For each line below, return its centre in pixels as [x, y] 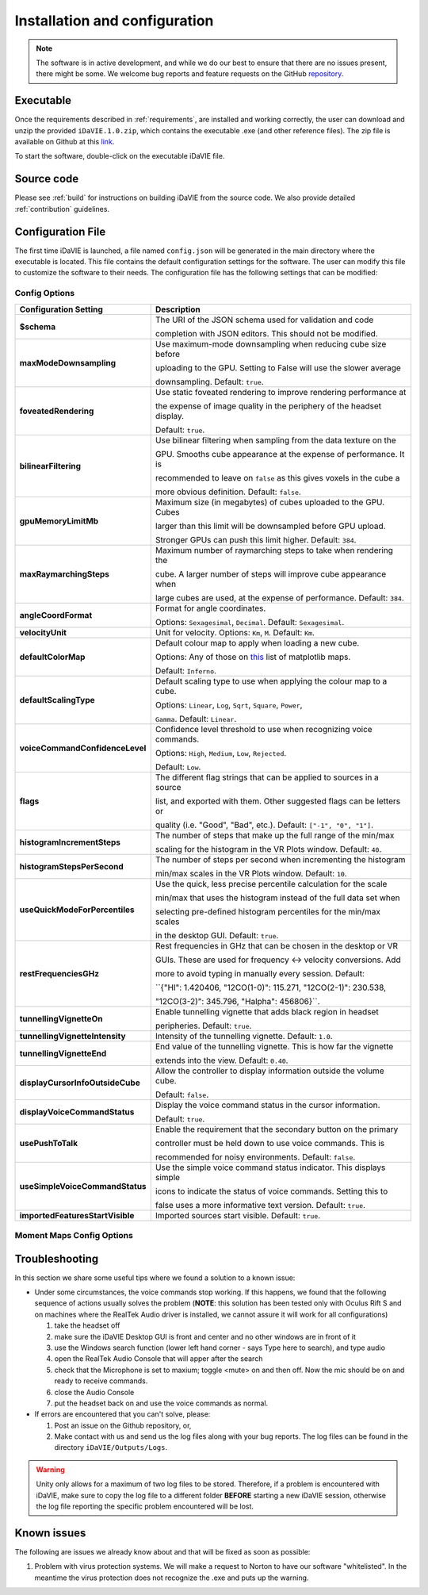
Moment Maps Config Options [74, 1235]
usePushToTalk [49, 1143]
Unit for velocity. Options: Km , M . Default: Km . [235, 632]
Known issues [50, 1533]
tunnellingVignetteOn [61, 1018]
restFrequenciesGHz [59, 973]
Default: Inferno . [186, 670]
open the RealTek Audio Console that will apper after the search [159, 1359]
